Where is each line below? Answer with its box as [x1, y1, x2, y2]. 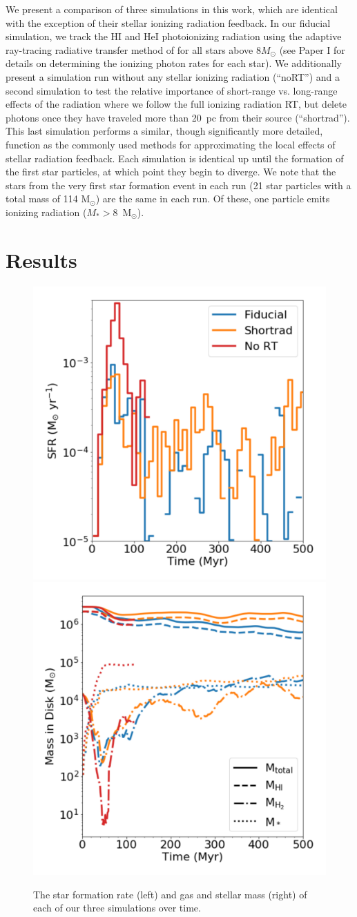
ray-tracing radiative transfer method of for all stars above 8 [6, 42, 261, 57]
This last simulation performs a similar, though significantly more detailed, [6, 124, 323, 138]
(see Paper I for [279, 42, 345, 57]
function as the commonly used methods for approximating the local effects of [6, 137, 336, 151]
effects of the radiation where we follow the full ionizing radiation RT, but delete [6, 97, 347, 111]
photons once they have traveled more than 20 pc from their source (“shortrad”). [6, 110, 350, 124]
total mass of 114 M [6, 191, 90, 206]
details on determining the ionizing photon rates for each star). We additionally [6, 56, 342, 70]
